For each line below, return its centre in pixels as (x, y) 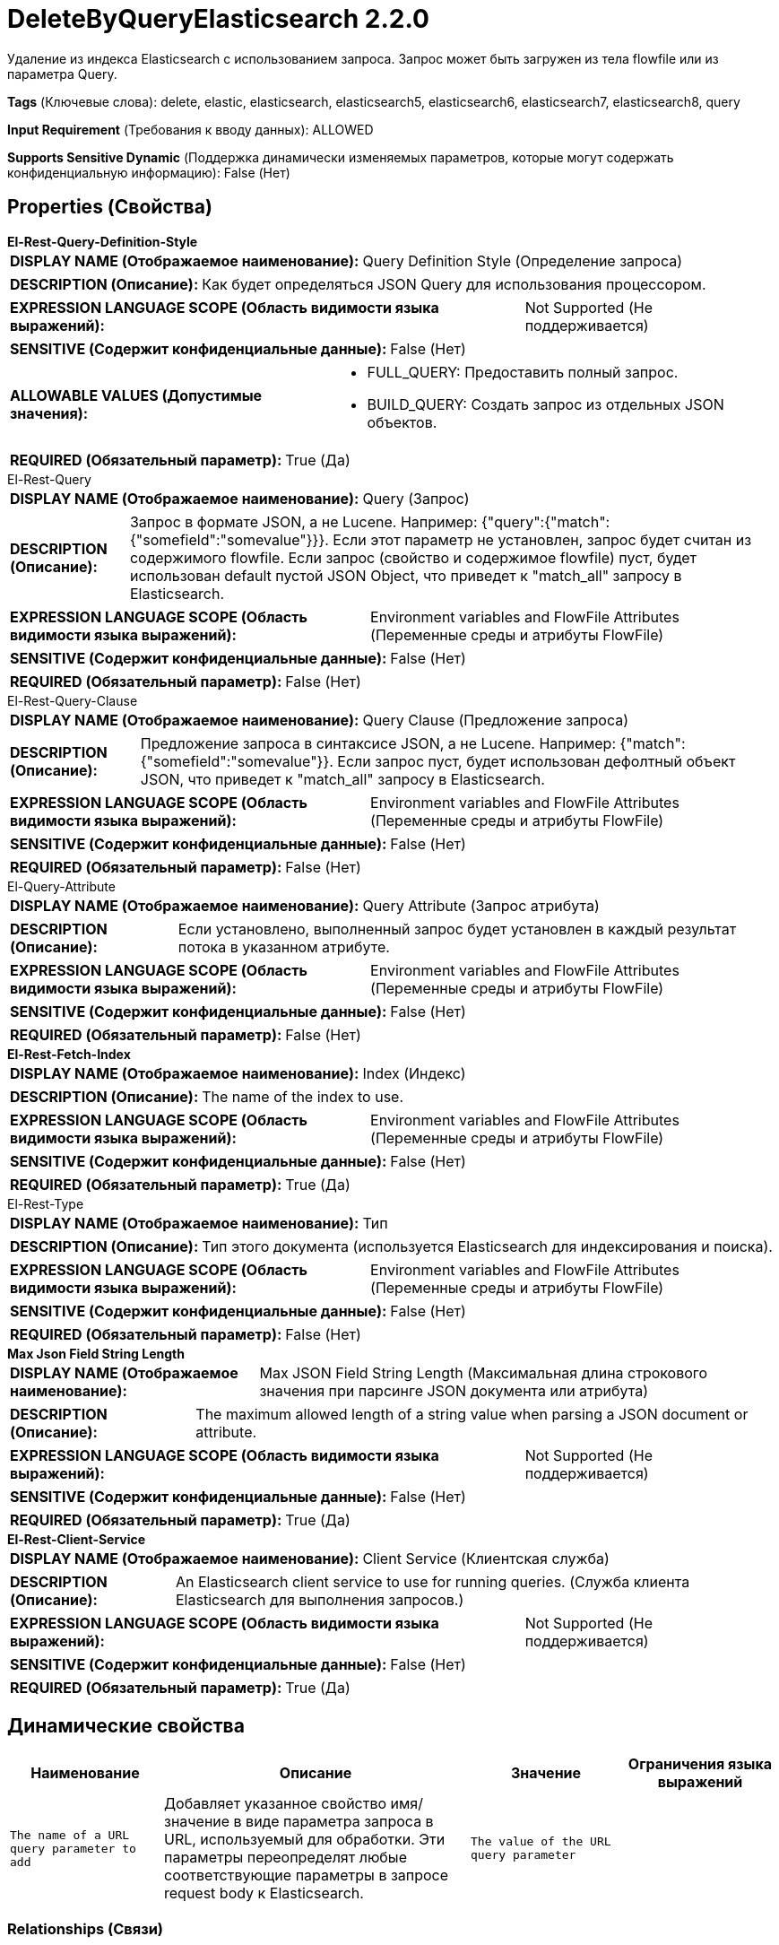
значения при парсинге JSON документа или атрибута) (454, 1390)
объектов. (402, 422)
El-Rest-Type (46, 1203)
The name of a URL (70, 1835)
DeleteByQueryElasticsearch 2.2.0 (218, 19)
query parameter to (73, 1848)
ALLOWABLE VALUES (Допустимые (136, 395)
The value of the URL (541, 1842)
